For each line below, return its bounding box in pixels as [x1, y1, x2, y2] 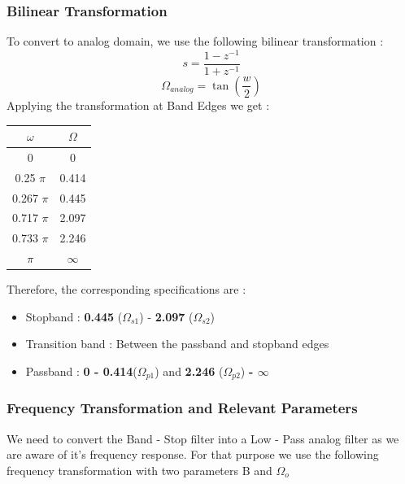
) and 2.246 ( [155, 362, 224, 379]
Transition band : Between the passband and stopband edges [25, 335, 329, 352]
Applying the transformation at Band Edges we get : [7, 96, 270, 113]
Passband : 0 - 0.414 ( [25, 362, 137, 379]
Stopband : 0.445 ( [25, 307, 123, 325]
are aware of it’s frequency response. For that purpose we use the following [7, 446, 379, 463]
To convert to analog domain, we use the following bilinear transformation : [7, 33, 384, 50]
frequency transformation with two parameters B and [7, 461, 272, 478]
